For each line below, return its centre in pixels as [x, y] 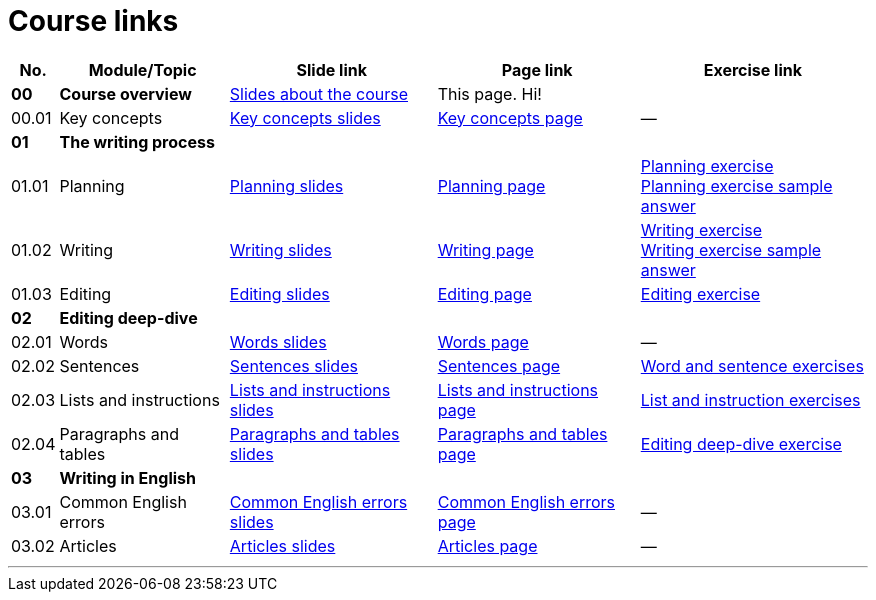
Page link [537, 69]
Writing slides [280, 249]
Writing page [485, 249]
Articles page [487, 545]
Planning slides [286, 185]
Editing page [484, 293]
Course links [93, 21]
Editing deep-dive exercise [741, 443]
